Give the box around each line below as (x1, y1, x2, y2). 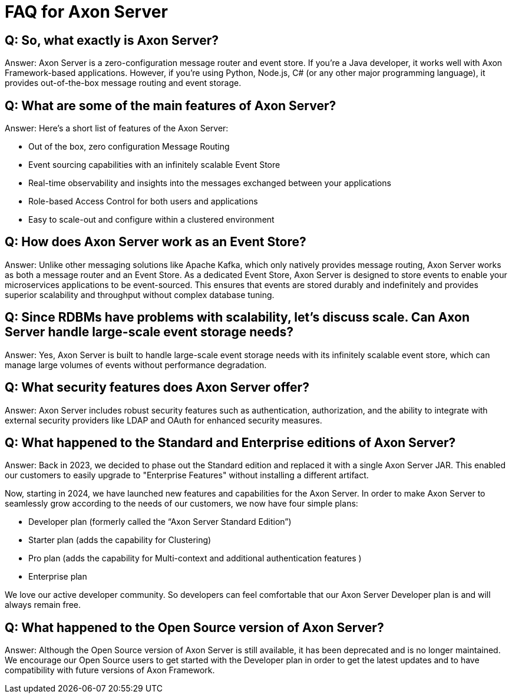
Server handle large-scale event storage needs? (5, 325, 294, 340)
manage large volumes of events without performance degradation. (5, 359, 267, 370)
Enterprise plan (28, 571, 87, 582)
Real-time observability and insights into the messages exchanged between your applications (28, 178, 391, 188)
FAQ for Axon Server (5, 2, 168, 22)
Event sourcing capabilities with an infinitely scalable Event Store (28, 160, 280, 170)
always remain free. (5, 600, 81, 610)
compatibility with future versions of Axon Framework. (5, 665, 215, 676)
